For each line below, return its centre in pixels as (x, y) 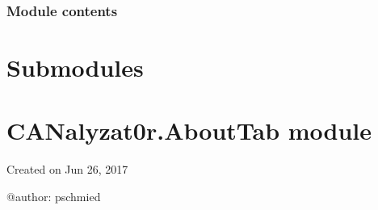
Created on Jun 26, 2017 (67, 169)
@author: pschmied (54, 196)
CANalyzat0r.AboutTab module (189, 130)
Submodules (75, 67)
